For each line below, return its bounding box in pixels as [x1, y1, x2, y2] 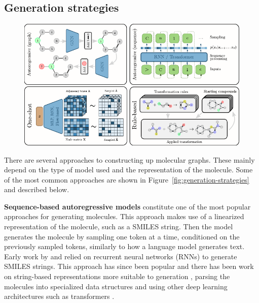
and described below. [4, 184, 69, 195]
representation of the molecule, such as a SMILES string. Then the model [4, 221, 233, 232]
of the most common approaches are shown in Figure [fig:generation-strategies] [4, 174, 249, 185]
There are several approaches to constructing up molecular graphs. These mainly [4, 154, 255, 165]
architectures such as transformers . [4, 291, 115, 301]
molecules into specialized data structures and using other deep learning [4, 281, 228, 291]
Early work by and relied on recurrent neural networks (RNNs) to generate [4, 251, 237, 261]
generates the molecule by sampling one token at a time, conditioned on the [4, 231, 240, 241]
